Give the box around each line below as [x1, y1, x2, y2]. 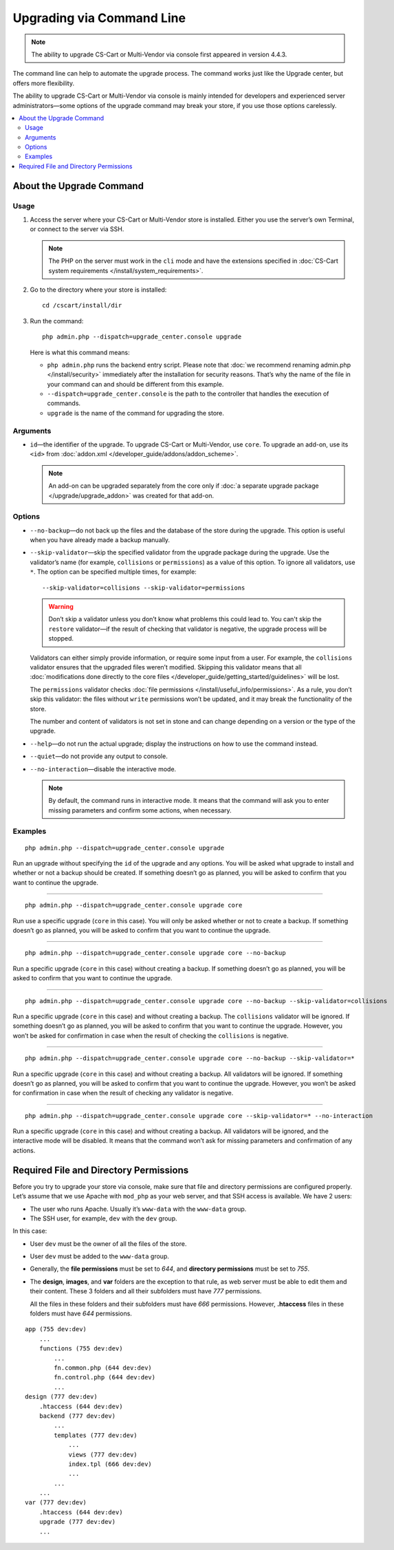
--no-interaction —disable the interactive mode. [30, 764, 177, 773]
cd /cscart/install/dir [42, 301, 122, 310]
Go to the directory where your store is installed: [30, 286, 167, 294]
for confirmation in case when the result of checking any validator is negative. [12, 1089, 234, 1097]
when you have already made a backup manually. [30, 536, 171, 544]
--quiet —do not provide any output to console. [30, 752, 168, 760]
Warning [48, 603, 74, 611]
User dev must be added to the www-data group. [30, 1252, 170, 1260]
